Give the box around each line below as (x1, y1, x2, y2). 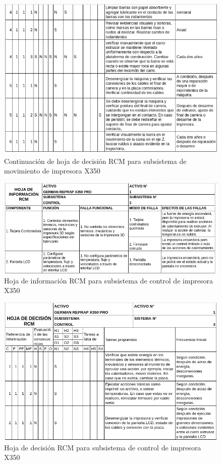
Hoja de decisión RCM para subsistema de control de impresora (4, 442, 201, 452)
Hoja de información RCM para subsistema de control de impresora (4, 275, 213, 285)
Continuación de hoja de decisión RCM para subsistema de (4, 155, 187, 166)
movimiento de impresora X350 (4, 165, 100, 176)
